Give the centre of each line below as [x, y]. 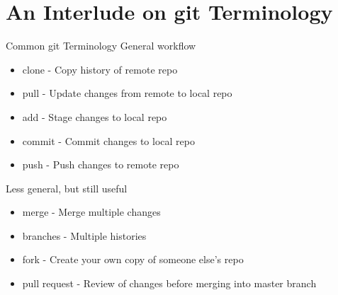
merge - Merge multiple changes [91, 212]
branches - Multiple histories [84, 235]
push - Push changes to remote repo [101, 164]
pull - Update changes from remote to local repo [127, 93]
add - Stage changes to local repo [95, 116]
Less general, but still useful [67, 188]
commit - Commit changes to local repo [108, 140]
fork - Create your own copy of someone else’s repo [133, 259]
